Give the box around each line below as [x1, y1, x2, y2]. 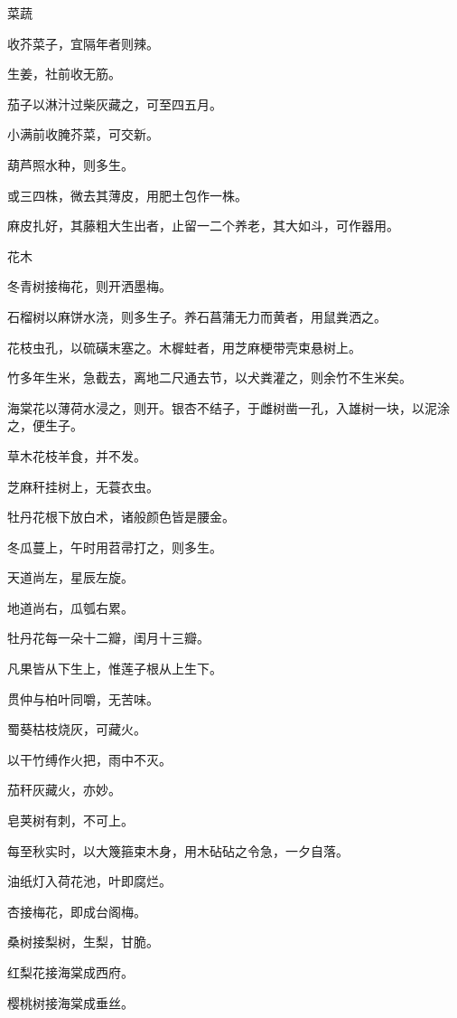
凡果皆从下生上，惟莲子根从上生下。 [7, 659, 222, 678]
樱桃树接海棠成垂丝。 [7, 993, 134, 1012]
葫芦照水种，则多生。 [7, 155, 134, 174]
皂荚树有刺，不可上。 [7, 811, 134, 830]
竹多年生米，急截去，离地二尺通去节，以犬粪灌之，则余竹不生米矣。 [7, 368, 412, 387]
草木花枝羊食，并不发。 [7, 446, 146, 465]
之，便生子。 [7, 416, 83, 435]
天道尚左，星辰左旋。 [7, 568, 134, 587]
